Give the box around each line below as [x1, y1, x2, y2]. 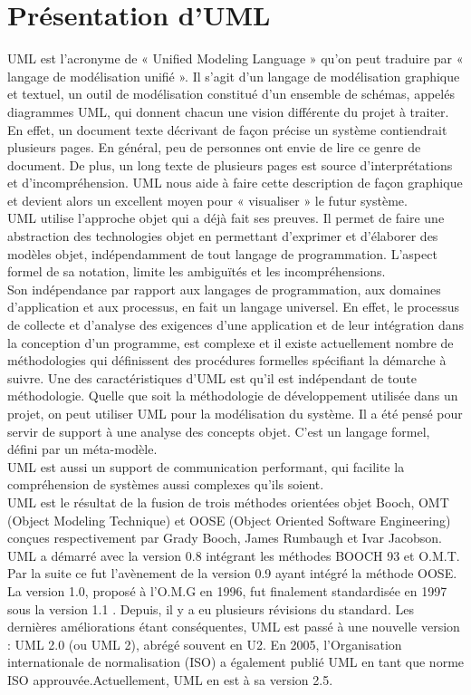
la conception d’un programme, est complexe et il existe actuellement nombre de [7, 333, 454, 352]
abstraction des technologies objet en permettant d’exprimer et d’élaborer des [7, 227, 438, 246]
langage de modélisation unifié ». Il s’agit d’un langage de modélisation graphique [7, 66, 460, 85]
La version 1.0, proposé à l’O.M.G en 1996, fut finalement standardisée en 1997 [7, 581, 447, 600]
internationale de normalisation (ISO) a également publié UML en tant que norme [7, 652, 465, 671]
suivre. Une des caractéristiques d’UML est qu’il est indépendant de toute [7, 368, 417, 387]
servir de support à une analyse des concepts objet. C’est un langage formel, [7, 421, 430, 440]
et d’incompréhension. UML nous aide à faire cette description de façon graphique [7, 173, 463, 192]
